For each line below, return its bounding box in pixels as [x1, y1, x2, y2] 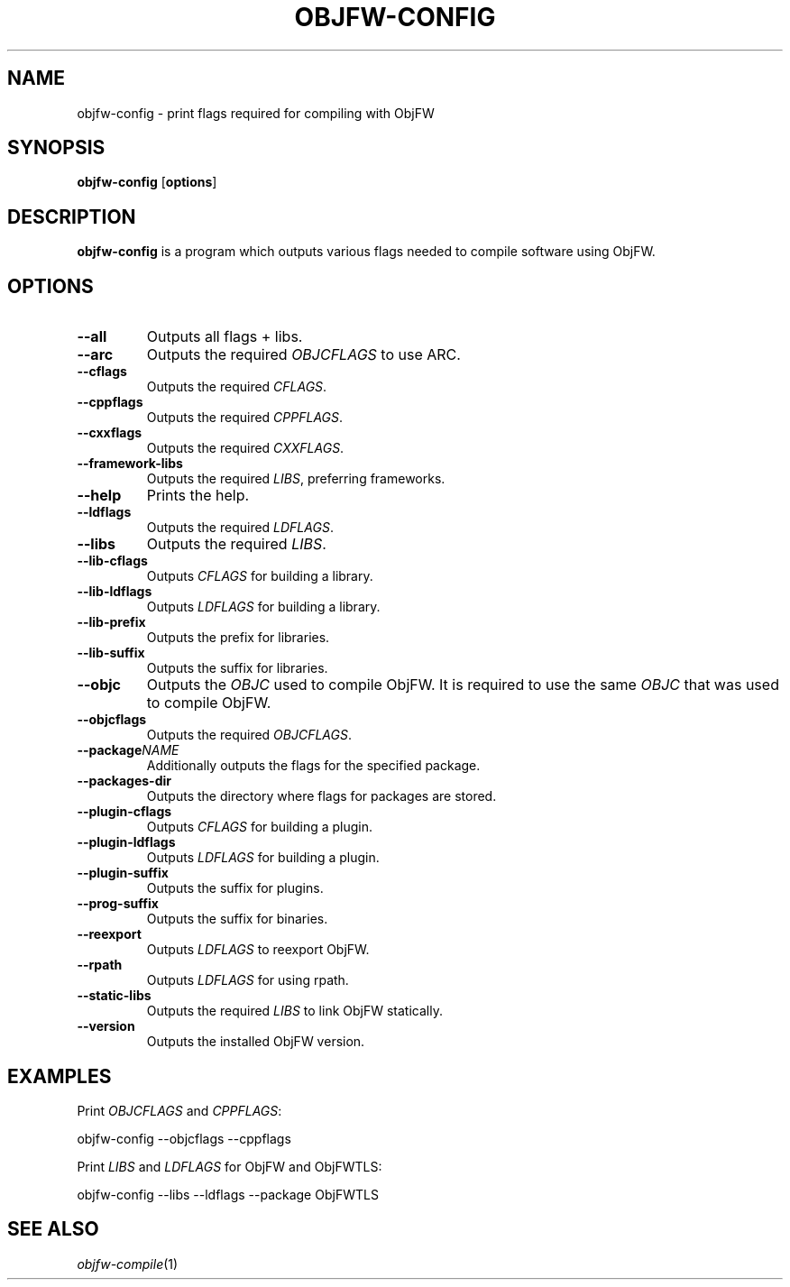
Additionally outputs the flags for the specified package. [146, 758, 481, 774]
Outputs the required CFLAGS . [146, 379, 327, 395]
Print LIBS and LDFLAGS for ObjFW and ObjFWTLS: [77, 1158, 382, 1174]
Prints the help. [146, 486, 250, 505]
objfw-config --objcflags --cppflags [77, 1130, 291, 1146]
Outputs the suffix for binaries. [146, 911, 328, 927]
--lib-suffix [77, 645, 145, 661]
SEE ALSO [7, 1218, 99, 1241]
